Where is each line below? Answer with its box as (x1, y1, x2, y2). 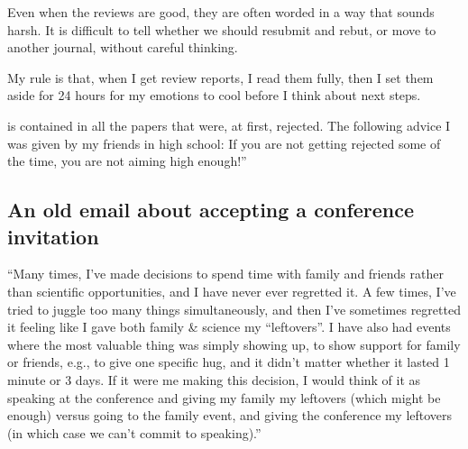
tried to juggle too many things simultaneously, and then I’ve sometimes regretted (7, 299, 461, 318)
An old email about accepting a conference (7, 196, 415, 224)
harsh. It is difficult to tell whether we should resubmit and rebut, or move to (7, 20, 436, 39)
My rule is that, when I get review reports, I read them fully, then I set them (7, 68, 434, 87)
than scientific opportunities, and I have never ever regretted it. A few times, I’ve (7, 281, 456, 300)
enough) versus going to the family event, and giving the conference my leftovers (7, 406, 453, 425)
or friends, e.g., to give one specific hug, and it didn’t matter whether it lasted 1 (7, 353, 450, 371)
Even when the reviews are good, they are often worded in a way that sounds (7, 3, 435, 21)
